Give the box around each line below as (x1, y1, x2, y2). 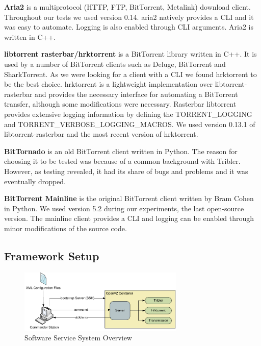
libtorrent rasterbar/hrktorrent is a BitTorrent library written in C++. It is (4, 48, 257, 59)
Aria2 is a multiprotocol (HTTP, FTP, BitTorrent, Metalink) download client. (4, 2, 251, 12)
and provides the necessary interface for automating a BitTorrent (35, 88, 238, 99)
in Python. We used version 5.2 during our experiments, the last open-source (4, 203, 244, 213)
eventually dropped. (4, 176, 66, 186)
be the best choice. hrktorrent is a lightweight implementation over (4, 79, 213, 89)
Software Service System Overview (24, 332, 132, 343)
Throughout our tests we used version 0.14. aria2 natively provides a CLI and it (4, 11, 254, 22)
